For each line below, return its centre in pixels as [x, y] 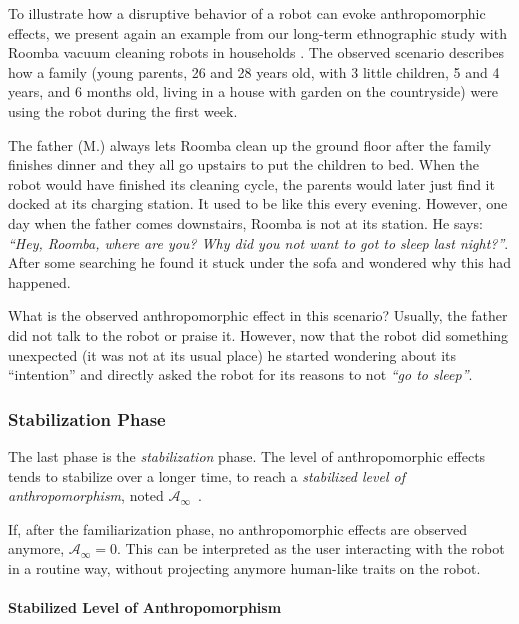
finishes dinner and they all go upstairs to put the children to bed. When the [244, 164]
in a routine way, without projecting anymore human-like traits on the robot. [244, 567]
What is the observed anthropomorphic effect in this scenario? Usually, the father [258, 315]
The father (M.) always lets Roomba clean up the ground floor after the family [250, 144]
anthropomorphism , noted [86, 495]
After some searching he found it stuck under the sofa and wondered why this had [259, 262]
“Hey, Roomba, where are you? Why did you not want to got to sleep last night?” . [258, 242]
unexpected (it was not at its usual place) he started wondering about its [232, 354]
